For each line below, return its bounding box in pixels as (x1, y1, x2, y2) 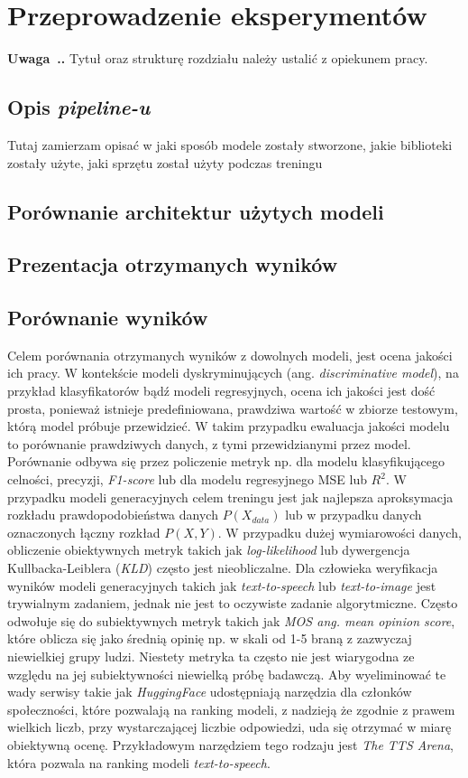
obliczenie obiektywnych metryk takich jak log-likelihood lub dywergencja (7, 540, 410, 559)
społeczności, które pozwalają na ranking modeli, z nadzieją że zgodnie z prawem (7, 699, 455, 718)
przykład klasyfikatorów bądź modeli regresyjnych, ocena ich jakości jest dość (7, 381, 436, 400)
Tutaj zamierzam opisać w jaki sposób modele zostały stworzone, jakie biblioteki (7, 135, 453, 154)
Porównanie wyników (7, 304, 208, 332)
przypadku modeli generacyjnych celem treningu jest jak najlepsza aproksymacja (7, 487, 454, 506)
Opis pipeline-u (7, 93, 151, 121)
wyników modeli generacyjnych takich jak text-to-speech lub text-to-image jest (7, 576, 436, 595)
